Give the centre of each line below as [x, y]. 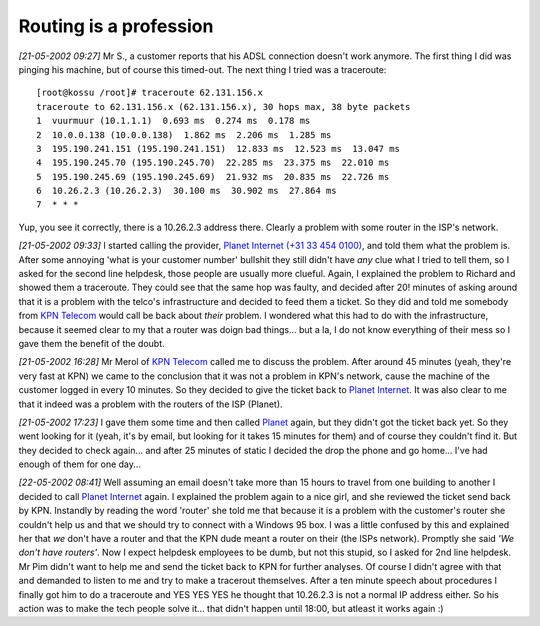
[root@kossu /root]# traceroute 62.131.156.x [150, 93]
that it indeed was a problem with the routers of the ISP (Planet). [151, 404]
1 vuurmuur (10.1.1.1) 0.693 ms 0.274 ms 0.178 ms [173, 121]
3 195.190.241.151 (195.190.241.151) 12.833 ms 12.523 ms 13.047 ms [218, 148]
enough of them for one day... [80, 464]
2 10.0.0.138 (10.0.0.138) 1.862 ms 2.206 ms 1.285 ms [184, 134]
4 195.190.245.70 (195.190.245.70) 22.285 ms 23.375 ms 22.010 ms [213, 163]
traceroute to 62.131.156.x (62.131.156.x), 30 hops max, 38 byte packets [223, 106]
